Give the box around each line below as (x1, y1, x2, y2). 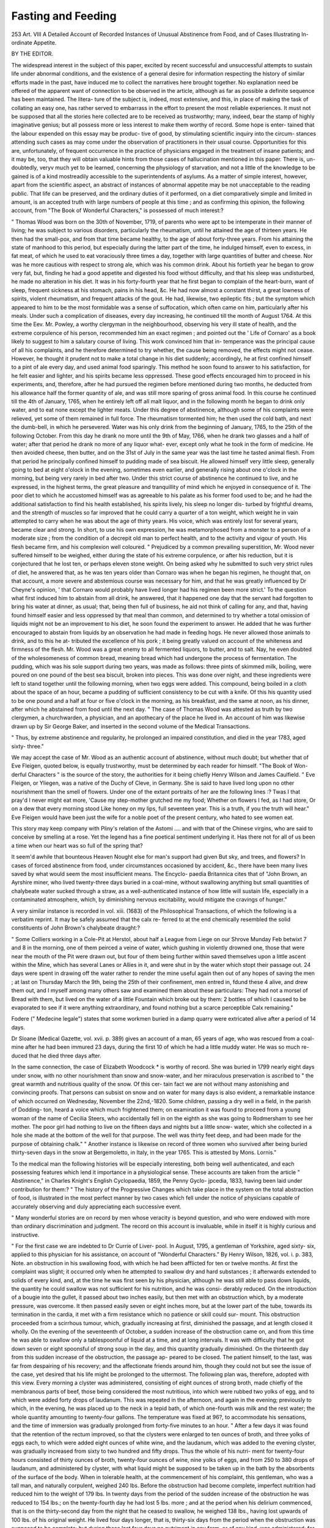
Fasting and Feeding (11, 9, 117, 23)
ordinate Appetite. (11, 39, 57, 46)
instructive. (11, 1231, 40, 1238)
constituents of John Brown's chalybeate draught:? (11, 924, 141, 931)
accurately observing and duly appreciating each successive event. (11, 1203, 182, 1210)
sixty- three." (11, 743, 44, 750)
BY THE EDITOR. (11, 50, 54, 57)
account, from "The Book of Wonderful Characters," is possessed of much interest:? (11, 207, 224, 214)
